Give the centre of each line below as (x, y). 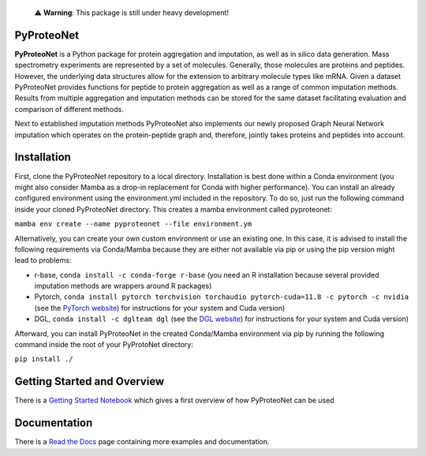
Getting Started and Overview (90, 381)
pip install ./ (44, 359)
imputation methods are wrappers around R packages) (123, 286)
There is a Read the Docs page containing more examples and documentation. (142, 442)
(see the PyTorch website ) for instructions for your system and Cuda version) (160, 308)
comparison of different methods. (69, 109)
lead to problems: (43, 260)
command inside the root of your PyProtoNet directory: (104, 345)
